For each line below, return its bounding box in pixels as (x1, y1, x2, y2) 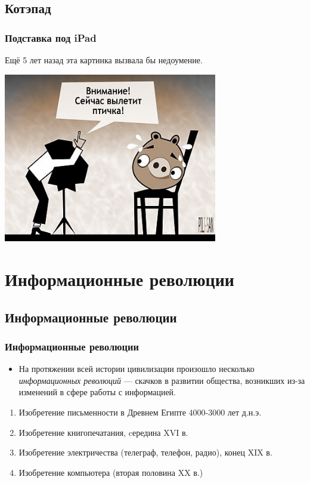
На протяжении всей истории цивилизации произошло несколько (18, 362, 255, 375)
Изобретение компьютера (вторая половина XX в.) (18, 466, 203, 478)
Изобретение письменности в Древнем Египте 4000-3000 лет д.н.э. (18, 405, 262, 418)
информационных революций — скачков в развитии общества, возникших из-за (18, 374, 305, 386)
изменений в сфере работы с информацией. (18, 386, 176, 398)
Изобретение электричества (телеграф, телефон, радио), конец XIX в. (18, 446, 272, 459)
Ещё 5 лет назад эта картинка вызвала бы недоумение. (5, 54, 203, 66)
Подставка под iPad (5, 30, 97, 45)
